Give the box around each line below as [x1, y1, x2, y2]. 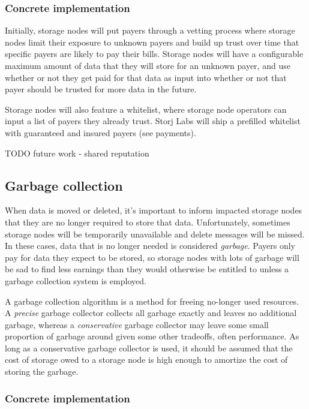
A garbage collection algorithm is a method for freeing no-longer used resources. [5, 294, 299, 307]
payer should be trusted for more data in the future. [5, 83, 197, 95]
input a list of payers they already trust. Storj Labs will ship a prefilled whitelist [5, 115, 301, 127]
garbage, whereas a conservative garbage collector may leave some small [5, 318, 269, 330]
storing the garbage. [5, 365, 79, 378]
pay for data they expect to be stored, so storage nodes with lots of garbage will [5, 251, 299, 263]
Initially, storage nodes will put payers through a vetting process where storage [5, 24, 295, 37]
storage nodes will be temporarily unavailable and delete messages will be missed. [5, 227, 305, 240]
